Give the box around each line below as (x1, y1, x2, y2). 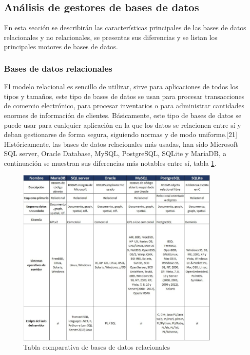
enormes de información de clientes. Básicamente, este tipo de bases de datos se (4, 110, 242, 120)
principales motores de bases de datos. (4, 41, 118, 52)
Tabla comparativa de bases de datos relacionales (23, 342, 170, 352)
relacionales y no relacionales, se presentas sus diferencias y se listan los (4, 32, 218, 42)
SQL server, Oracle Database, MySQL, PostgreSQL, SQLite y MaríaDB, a (4, 148, 227, 158)
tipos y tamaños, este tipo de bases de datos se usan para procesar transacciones (4, 91, 245, 101)
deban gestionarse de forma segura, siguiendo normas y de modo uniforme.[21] (4, 129, 237, 139)
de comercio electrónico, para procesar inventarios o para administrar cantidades (4, 100, 244, 111)
